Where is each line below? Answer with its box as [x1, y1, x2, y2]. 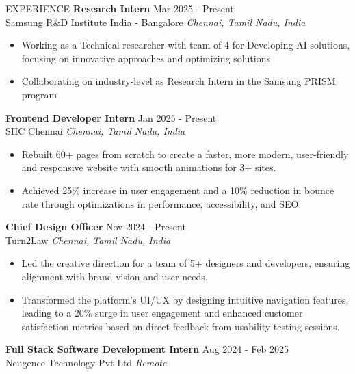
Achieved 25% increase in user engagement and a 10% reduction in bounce [21, 183, 334, 197]
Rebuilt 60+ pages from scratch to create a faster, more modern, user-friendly [21, 146, 349, 161]
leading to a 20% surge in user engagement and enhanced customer [21, 306, 303, 320]
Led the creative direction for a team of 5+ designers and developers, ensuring [21, 256, 350, 270]
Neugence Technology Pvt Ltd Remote [5, 355, 167, 369]
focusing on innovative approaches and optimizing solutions [21, 51, 271, 65]
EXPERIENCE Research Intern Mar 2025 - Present [5, 1, 234, 15]
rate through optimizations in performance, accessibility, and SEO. [21, 196, 302, 211]
